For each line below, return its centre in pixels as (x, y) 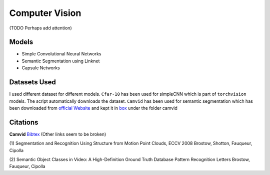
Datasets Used (32, 82)
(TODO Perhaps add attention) (40, 28)
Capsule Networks (41, 68)
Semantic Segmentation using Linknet (61, 61)
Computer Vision (45, 13)
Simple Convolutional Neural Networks (61, 54)
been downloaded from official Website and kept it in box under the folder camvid (93, 108)
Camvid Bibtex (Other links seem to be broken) (58, 134)
